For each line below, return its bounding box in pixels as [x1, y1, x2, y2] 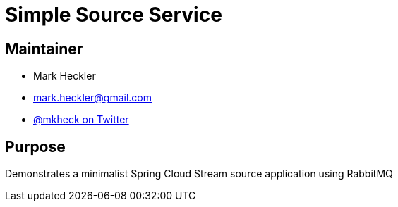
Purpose [5, 137, 66, 156]
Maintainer [5, 39, 83, 58]
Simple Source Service [5, 3, 222, 27]
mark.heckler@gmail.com [33, 92, 152, 104]
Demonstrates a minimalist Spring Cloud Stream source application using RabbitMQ [5, 168, 393, 180]
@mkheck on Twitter [33, 113, 129, 126]
